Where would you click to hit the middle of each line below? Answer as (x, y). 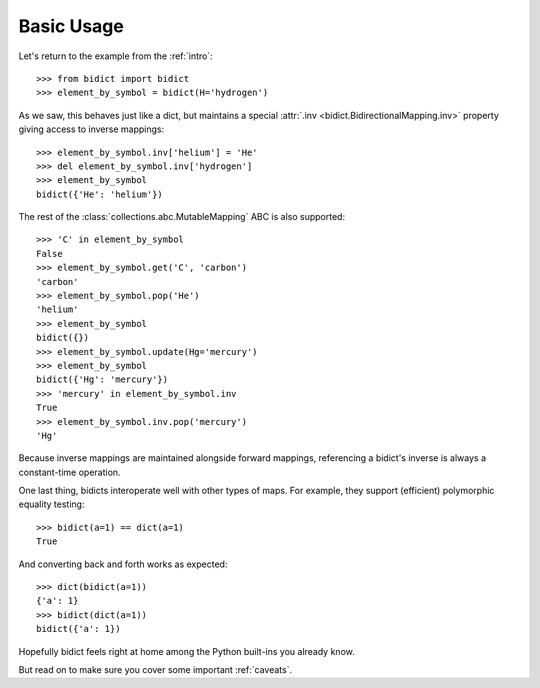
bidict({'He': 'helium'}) (100, 194)
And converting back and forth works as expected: (123, 564)
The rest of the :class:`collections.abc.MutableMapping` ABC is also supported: (181, 217)
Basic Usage (71, 26)
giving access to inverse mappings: (91, 129)
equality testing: (51, 504)
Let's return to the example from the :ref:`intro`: (116, 56)
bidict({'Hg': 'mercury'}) (102, 379)
